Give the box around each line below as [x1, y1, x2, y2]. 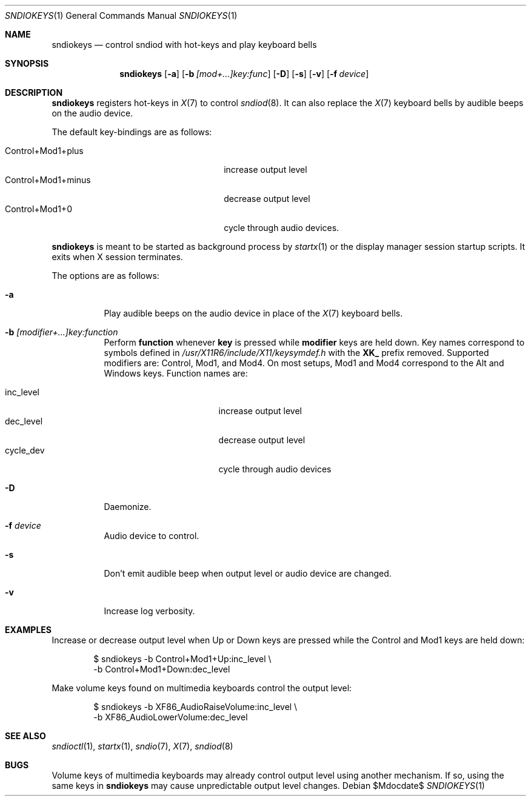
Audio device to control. [104, 531, 199, 541]
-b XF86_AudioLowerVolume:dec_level [93, 712, 248, 722]
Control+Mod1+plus [5, 146, 84, 156]
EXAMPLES [5, 625, 52, 635]
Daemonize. [104, 501, 152, 512]
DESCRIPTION [5, 87, 63, 98]
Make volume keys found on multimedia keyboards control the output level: [52, 683, 352, 693]
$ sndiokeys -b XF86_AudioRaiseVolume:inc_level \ [93, 702, 298, 712]
